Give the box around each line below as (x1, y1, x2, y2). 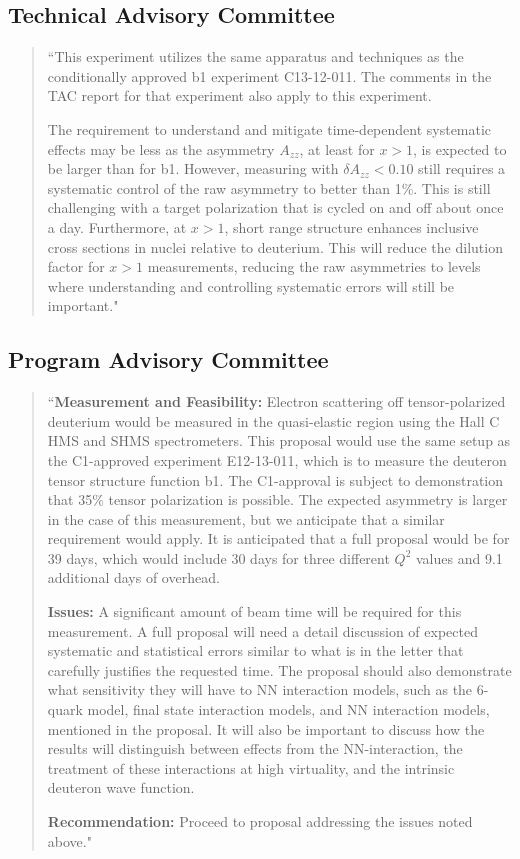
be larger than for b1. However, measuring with (47, 158, 339, 179)
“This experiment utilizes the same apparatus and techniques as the (47, 46, 464, 67)
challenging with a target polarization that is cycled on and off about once (47, 197, 504, 218)
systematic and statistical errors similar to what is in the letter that (47, 640, 464, 661)
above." (47, 830, 92, 851)
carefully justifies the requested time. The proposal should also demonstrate (47, 659, 512, 680)
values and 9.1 (415, 547, 503, 568)
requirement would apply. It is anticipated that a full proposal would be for (47, 528, 510, 549)
